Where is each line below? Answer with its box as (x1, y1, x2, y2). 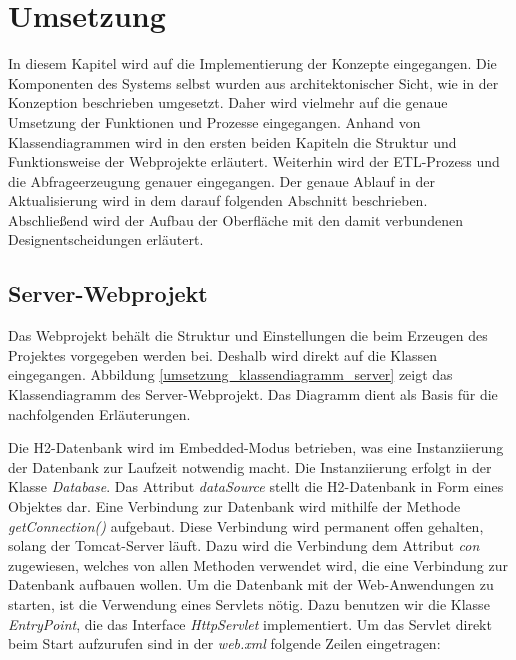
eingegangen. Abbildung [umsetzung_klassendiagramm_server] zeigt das (8, 364, 453, 385)
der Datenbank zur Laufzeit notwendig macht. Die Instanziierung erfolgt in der (8, 456, 492, 477)
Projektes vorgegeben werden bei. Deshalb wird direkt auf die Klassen (8, 344, 438, 365)
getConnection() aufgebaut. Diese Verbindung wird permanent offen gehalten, (8, 515, 484, 536)
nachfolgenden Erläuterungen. (8, 403, 191, 424)
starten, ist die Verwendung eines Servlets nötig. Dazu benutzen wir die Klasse (8, 593, 490, 614)
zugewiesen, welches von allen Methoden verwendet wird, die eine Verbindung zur (8, 554, 509, 575)
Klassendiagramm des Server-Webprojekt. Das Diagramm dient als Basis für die (8, 384, 498, 405)
